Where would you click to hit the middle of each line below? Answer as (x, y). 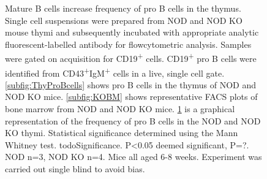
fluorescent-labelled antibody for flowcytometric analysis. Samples (128, 44)
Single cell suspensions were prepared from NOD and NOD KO (124, 20)
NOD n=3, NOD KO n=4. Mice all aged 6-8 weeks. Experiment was (133, 157)
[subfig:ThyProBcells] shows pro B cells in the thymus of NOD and (131, 84)
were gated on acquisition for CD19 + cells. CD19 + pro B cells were (131, 58)
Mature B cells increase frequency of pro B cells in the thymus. (123, 8)
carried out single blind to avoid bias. (75, 169)
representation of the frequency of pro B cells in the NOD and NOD (133, 120)
